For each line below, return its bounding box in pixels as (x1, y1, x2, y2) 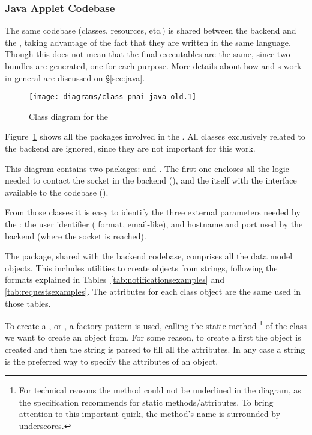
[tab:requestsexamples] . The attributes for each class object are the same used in (5, 285, 301, 297)
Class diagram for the (29, 110, 109, 122)
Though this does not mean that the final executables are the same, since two (5, 48, 290, 60)
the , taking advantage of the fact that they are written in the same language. (5, 35, 291, 48)
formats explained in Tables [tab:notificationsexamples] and (5, 273, 224, 286)
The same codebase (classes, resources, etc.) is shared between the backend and (5, 24, 296, 37)
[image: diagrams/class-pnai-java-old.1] (29, 93, 197, 102)
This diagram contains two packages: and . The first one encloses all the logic (5, 162, 289, 174)
